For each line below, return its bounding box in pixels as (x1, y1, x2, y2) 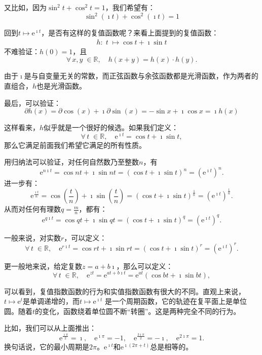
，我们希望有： (105, 2, 155, 12)
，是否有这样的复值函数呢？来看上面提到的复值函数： (41, 27, 219, 38)
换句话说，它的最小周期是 (4, 341, 89, 351)
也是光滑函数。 (36, 80, 87, 91)
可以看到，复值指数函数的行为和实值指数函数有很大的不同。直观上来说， (4, 286, 245, 296)
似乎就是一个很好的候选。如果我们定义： (44, 122, 179, 133)
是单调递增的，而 (23, 296, 80, 306)
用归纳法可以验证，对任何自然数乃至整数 (4, 156, 139, 167)
